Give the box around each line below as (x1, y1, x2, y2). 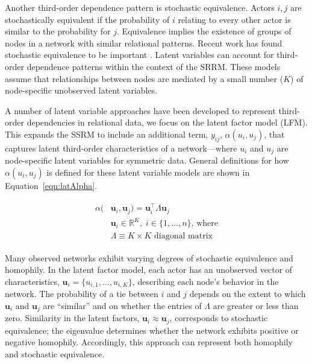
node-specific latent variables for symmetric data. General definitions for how (5, 154, 289, 167)
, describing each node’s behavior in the (132, 275, 279, 287)
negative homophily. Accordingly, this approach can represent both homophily (5, 336, 293, 348)
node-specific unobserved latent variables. (5, 84, 158, 97)
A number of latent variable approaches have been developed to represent (5, 104, 276, 117)
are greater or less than (213, 299, 299, 311)
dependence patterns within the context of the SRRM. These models (27, 60, 281, 72)
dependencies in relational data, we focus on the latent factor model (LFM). (27, 116, 308, 129)
